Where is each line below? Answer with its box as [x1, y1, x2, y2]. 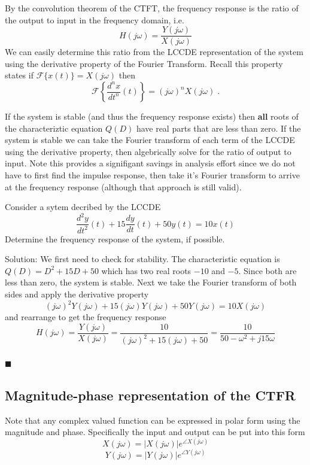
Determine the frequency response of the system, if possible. [5, 232, 225, 245]
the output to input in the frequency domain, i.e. [5, 13, 184, 26]
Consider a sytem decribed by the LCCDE [5, 200, 161, 213]
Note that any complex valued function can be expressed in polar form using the [5, 414, 300, 426]
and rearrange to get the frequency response [5, 311, 166, 323]
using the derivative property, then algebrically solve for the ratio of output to [5, 145, 291, 157]
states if [5, 69, 34, 81]
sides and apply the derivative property [5, 288, 149, 300]
